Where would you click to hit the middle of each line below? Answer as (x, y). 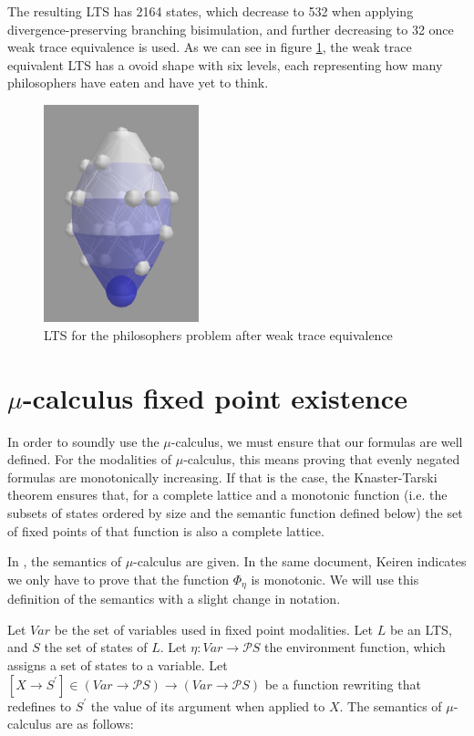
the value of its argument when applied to (208, 705)
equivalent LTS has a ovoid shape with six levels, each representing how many (225, 64)
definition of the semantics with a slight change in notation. (174, 599)
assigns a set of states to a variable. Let (118, 664)
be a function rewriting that (343, 684)
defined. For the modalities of (89, 459)
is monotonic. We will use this (335, 579)
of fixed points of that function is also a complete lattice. (166, 530)
